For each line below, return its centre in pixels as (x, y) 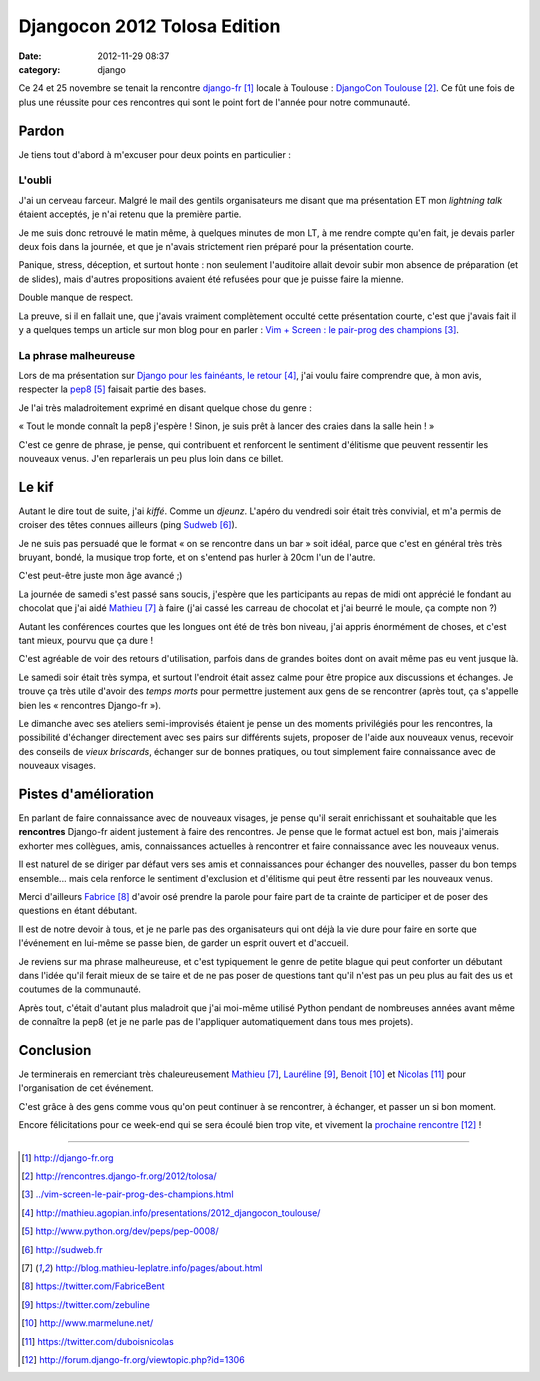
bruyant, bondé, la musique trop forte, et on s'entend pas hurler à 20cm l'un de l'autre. (197, 557)
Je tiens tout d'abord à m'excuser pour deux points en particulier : (155, 154)
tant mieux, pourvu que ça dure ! (86, 641)
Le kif (36, 486)
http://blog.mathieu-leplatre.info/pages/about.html (159, 1267)
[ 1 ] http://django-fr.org (67, 1157)
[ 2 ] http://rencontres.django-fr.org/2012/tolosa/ (119, 1176)
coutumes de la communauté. (80, 989)
